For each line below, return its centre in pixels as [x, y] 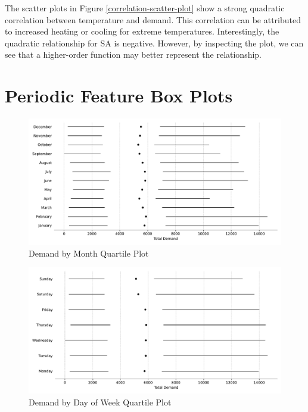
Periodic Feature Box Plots [119, 96]
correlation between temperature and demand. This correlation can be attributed [153, 19]
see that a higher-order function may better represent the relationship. [133, 54]
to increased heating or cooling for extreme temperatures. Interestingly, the [142, 31]
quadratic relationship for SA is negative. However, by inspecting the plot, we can [154, 43]
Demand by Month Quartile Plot [89, 253]
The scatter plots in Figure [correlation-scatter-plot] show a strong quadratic [145, 8]
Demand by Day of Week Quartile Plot [100, 402]
